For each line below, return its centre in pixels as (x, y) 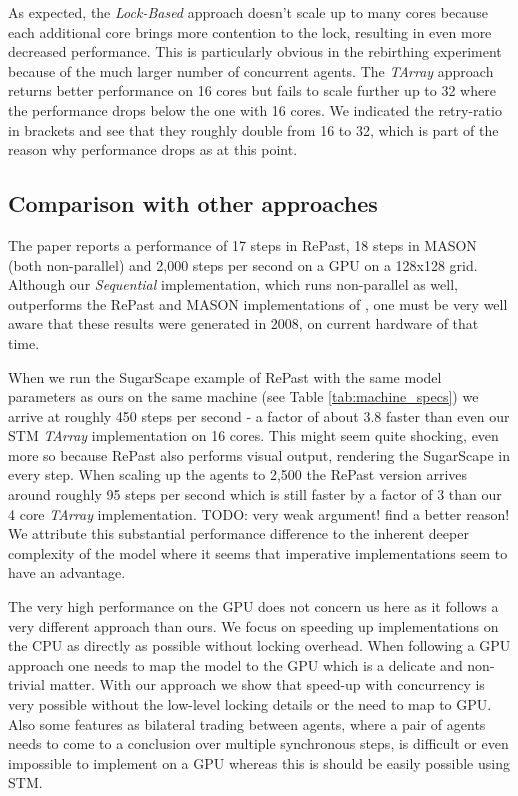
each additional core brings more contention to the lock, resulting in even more (250, 31)
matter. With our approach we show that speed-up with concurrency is (267, 684)
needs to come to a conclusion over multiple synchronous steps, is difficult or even (258, 743)
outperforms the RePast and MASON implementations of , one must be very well (258, 303)
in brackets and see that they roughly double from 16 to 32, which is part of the (253, 129)
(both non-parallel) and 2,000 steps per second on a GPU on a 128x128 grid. (243, 264)
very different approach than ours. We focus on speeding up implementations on (253, 625)
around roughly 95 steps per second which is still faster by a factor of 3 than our (255, 494)
